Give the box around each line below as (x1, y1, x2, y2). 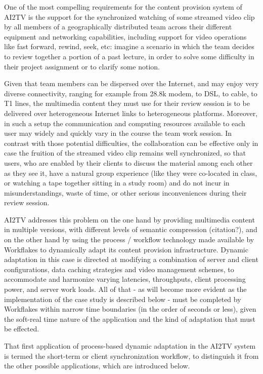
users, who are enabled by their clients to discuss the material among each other (4, 157, 253, 168)
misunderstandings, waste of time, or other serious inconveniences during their (4, 187, 247, 198)
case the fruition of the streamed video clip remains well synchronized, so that (4, 147, 246, 158)
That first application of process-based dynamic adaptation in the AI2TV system (4, 341, 256, 351)
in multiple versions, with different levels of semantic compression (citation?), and (4, 224, 257, 235)
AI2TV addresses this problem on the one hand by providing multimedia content (4, 214, 255, 225)
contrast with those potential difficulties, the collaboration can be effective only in (4, 137, 258, 148)
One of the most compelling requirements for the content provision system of (4, 2, 242, 12)
